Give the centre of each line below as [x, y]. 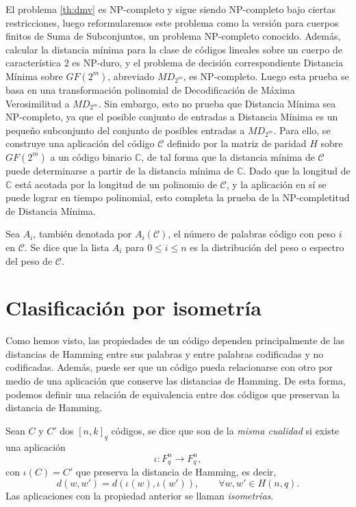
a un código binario [91, 156]
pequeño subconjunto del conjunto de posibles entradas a [125, 130]
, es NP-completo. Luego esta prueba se [266, 76]
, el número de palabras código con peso [252, 234]
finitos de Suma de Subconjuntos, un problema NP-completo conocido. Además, [173, 36]
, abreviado [131, 76]
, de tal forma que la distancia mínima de [228, 156]
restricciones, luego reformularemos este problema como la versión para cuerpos [172, 22]
